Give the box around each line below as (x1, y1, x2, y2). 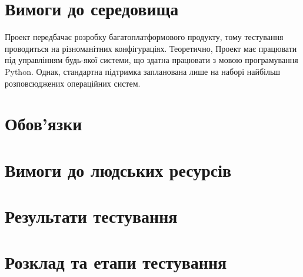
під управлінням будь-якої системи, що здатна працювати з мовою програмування (5, 54, 298, 66)
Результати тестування (5, 204, 178, 228)
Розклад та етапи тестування (5, 250, 227, 274)
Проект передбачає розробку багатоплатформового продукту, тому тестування (5, 31, 284, 43)
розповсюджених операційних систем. (5, 77, 141, 89)
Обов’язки (5, 111, 82, 136)
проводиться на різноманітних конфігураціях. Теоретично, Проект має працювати (5, 42, 297, 54)
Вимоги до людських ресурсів (5, 157, 232, 182)
